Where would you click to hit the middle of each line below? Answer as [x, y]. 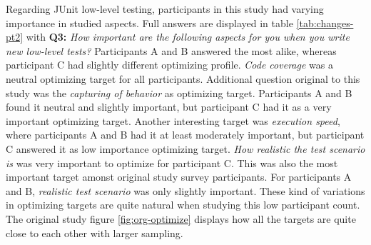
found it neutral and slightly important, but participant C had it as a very [169, 107]
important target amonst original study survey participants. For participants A [179, 177]
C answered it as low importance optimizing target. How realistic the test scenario [185, 148]
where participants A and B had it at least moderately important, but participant [185, 135]
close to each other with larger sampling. [95, 232]
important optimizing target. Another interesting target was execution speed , [173, 120]
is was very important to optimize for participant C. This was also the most [172, 162]
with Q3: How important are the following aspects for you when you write [188, 37]
